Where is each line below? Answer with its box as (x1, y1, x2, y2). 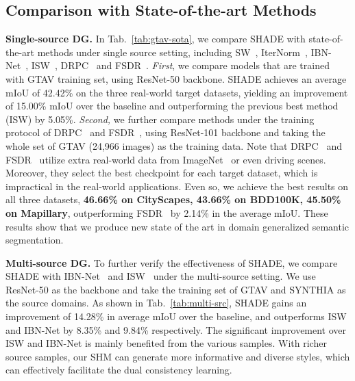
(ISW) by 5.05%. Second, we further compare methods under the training (5, 111, 315, 126)
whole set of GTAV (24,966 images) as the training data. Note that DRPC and (5, 138, 342, 153)
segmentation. (5, 233, 64, 247)
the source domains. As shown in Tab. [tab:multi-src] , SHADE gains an (5, 295, 307, 310)
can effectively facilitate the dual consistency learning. (5, 363, 232, 377)
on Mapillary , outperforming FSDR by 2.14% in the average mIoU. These (5, 205, 328, 220)
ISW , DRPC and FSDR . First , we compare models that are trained (31, 58, 330, 73)
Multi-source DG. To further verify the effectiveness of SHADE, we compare (5, 255, 338, 270)
